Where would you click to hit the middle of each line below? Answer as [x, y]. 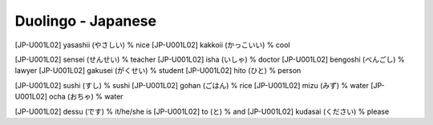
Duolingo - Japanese [85, 21]
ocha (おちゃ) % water [86, 97]
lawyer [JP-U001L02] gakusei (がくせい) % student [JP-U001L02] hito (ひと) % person [158, 71]
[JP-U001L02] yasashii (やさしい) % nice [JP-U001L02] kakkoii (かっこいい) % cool [152, 45]
